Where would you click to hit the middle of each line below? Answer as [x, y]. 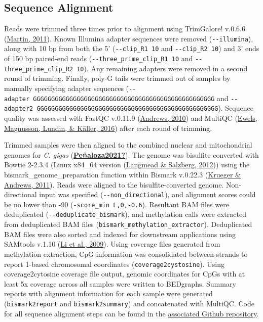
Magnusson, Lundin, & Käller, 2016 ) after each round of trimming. [108, 128]
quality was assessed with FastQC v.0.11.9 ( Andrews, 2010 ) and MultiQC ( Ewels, [131, 118]
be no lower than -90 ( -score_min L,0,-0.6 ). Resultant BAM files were [117, 204]
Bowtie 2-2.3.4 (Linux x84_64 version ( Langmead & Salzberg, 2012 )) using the [127, 165]
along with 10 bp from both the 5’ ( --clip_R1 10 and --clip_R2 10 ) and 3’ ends [132, 48]
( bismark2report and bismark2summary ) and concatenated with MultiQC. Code [129, 303]
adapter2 [19, 109]
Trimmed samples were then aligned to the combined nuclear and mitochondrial [128, 145]
